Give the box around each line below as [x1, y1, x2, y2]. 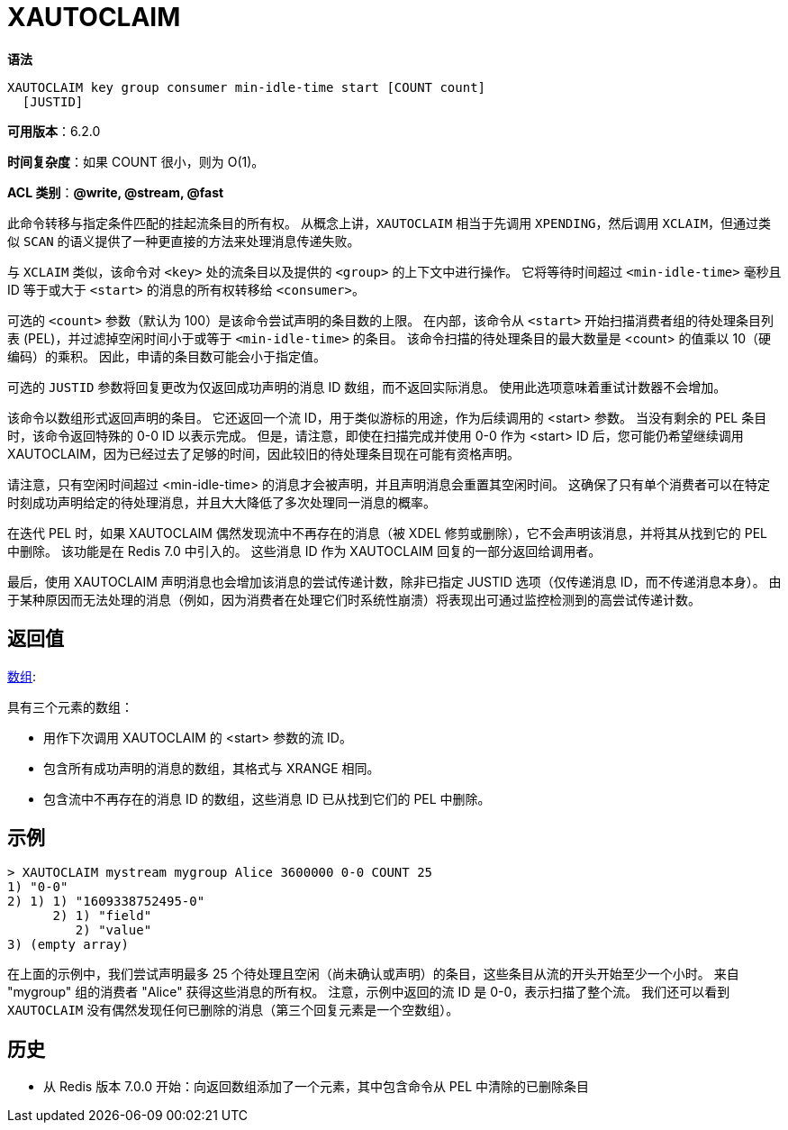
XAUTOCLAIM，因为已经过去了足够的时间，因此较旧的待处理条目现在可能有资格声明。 [7, 445, 520, 461]
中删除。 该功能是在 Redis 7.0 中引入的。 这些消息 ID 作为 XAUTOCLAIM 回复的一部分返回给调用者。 [7, 542, 602, 559]
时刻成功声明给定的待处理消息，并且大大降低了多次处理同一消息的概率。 [7, 494, 436, 510]
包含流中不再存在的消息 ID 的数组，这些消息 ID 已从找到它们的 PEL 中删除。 [43, 790, 491, 806]
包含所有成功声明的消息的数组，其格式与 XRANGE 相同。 [43, 760, 380, 776]
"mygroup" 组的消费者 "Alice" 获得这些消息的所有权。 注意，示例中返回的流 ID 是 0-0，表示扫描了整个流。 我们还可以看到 [7, 984, 730, 1000]
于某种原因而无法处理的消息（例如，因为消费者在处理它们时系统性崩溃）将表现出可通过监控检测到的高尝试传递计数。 [7, 591, 701, 607]
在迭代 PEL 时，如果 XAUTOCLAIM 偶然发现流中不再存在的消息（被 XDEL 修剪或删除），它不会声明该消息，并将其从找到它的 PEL [7, 524, 767, 541]
